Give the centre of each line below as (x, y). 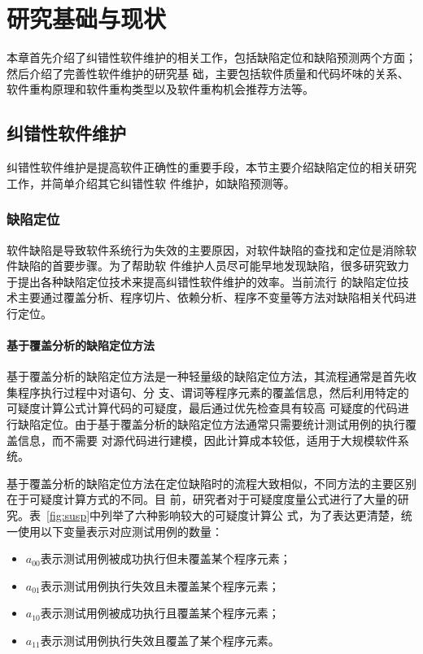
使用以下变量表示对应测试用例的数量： (120, 531)
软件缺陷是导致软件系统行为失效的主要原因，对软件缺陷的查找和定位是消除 (206, 249)
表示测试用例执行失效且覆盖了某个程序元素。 (160, 640)
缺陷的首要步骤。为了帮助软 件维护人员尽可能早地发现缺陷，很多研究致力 (213, 266)
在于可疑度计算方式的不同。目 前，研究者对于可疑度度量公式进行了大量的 (202, 499)
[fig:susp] (68, 515)
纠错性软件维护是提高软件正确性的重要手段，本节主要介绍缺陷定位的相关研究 (211, 167)
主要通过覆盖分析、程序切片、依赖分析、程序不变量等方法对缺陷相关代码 (211, 297)
